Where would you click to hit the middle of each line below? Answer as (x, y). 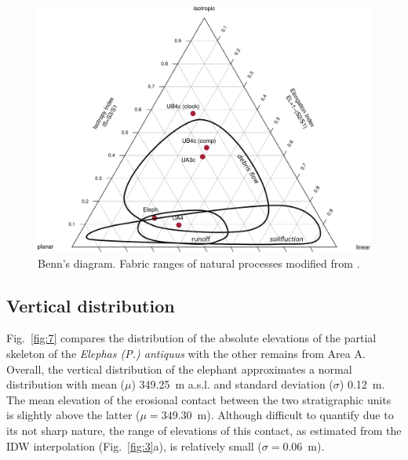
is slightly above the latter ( (73, 415)
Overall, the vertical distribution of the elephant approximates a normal (179, 369)
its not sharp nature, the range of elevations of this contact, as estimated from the (204, 430)
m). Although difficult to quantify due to (295, 415)
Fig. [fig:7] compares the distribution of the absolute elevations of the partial (191, 338)
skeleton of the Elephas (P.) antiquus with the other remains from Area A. (186, 354)
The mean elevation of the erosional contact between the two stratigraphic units (199, 399)
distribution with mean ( (66, 384)
